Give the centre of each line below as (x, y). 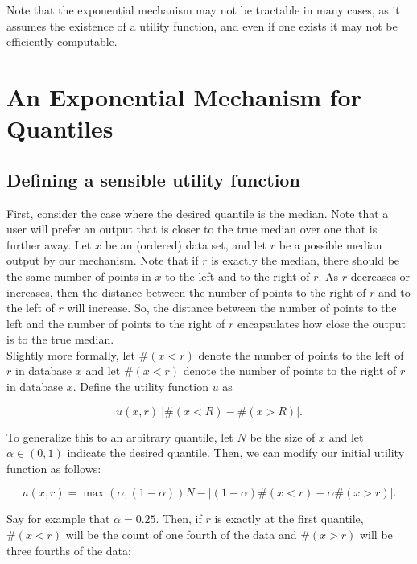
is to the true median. (60, 339)
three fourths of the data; (69, 550)
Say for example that (58, 519)
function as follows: (54, 468)
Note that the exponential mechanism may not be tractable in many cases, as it (203, 10)
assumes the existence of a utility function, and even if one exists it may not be (202, 25)
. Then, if (179, 519)
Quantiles (60, 128)
